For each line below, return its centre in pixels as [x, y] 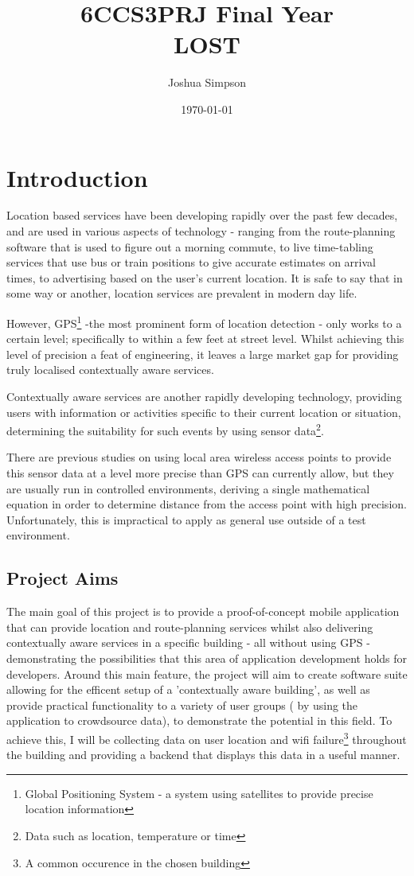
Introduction [77, 177]
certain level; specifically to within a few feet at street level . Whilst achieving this [205, 339]
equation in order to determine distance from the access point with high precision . [207, 504]
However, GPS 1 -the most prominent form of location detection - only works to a [204, 322]
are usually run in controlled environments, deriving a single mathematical [188, 488]
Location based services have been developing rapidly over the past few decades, [202, 215]
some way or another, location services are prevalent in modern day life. [182, 293]
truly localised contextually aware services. [110, 370]
